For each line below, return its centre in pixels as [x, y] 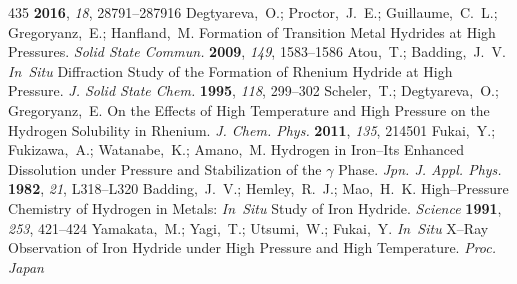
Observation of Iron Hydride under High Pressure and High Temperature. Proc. [252, 247]
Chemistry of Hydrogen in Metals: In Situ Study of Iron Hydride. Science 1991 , [255, 207]
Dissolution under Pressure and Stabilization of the [165, 168]
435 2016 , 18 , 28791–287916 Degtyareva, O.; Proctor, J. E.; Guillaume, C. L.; [253, 12]
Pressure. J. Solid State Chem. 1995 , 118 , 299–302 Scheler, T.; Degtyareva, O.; [253, 90]
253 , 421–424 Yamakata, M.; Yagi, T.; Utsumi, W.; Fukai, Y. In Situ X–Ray [248, 227]
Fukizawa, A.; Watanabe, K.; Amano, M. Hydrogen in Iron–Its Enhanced [236, 149]
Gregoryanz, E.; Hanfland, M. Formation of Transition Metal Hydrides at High [252, 31]
